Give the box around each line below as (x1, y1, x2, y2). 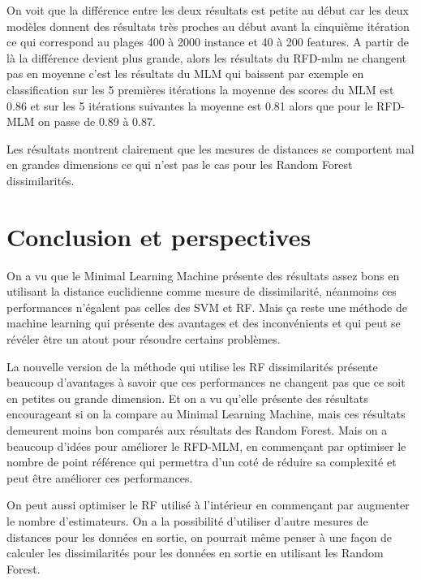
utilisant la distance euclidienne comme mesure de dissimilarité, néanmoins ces (6, 283, 397, 300)
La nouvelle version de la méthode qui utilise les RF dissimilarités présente (6, 357, 378, 374)
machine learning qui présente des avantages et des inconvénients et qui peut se (6, 314, 401, 331)
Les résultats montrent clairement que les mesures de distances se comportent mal (6, 140, 415, 157)
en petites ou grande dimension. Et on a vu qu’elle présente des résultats (6, 389, 368, 406)
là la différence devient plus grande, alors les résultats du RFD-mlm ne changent (6, 49, 407, 66)
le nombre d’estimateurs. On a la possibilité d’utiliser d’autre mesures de (6, 512, 368, 529)
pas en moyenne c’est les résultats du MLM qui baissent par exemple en (6, 65, 364, 82)
